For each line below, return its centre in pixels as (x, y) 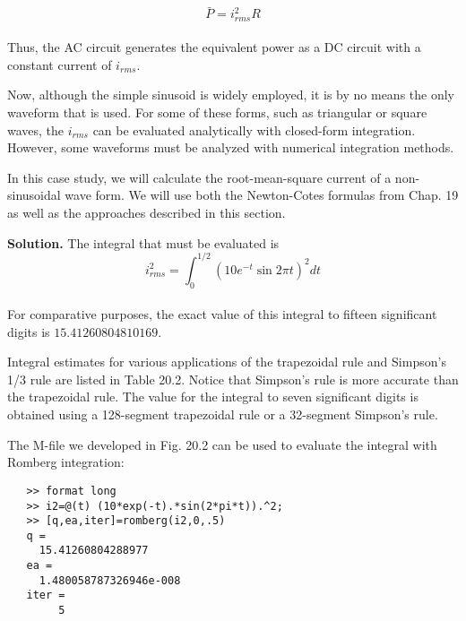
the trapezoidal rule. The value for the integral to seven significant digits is (213, 397)
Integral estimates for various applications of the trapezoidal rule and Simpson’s (227, 362)
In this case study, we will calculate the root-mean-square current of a (199, 177)
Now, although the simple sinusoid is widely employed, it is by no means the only (231, 95)
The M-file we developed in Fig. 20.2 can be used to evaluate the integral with (222, 444)
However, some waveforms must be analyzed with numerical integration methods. (231, 147)
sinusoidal (34, 195)
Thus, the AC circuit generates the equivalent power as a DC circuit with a (214, 47)
